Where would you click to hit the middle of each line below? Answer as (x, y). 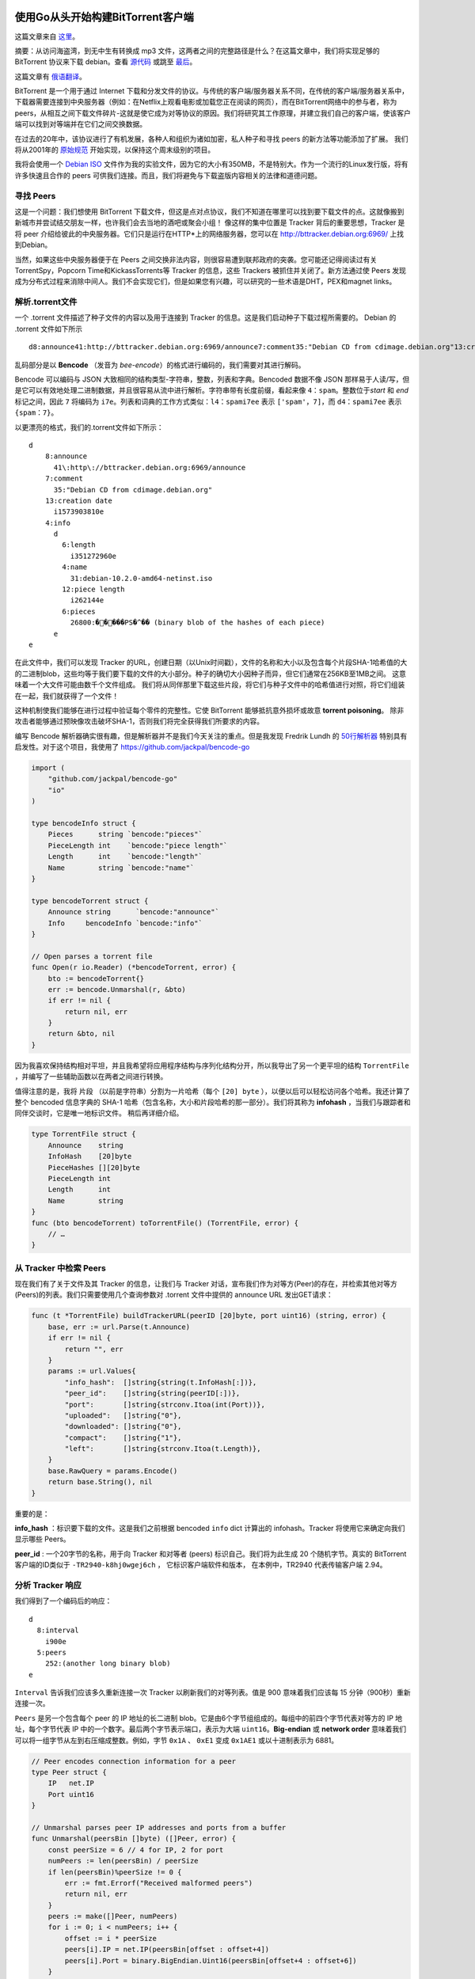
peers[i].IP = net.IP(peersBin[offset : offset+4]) (167, 1950)
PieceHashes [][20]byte (94, 1167)
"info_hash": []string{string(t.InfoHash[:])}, (161, 1382)
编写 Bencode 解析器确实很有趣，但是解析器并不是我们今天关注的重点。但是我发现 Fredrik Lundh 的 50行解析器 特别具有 (211, 735)
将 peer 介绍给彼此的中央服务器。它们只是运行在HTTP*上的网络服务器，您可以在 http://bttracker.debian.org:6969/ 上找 (209, 234)
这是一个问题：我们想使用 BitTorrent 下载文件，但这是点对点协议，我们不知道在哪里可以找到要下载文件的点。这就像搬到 (209, 211)
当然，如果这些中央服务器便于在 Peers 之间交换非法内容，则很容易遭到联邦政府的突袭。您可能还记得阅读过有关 (196, 259)
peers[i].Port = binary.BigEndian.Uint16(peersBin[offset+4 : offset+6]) (211, 1960)
